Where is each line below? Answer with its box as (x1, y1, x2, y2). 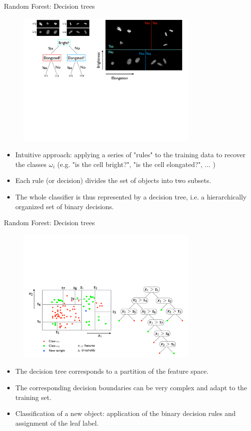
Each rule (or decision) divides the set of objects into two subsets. (15, 175, 211, 185)
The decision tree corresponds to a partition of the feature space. (15, 366, 209, 376)
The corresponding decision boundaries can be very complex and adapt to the (15, 382, 247, 393)
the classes (15, 159, 47, 169)
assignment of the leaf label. (15, 417, 99, 428)
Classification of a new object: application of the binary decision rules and (15, 408, 236, 418)
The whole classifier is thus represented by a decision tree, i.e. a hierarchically (15, 192, 247, 202)
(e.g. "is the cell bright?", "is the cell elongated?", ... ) (57, 159, 216, 169)
